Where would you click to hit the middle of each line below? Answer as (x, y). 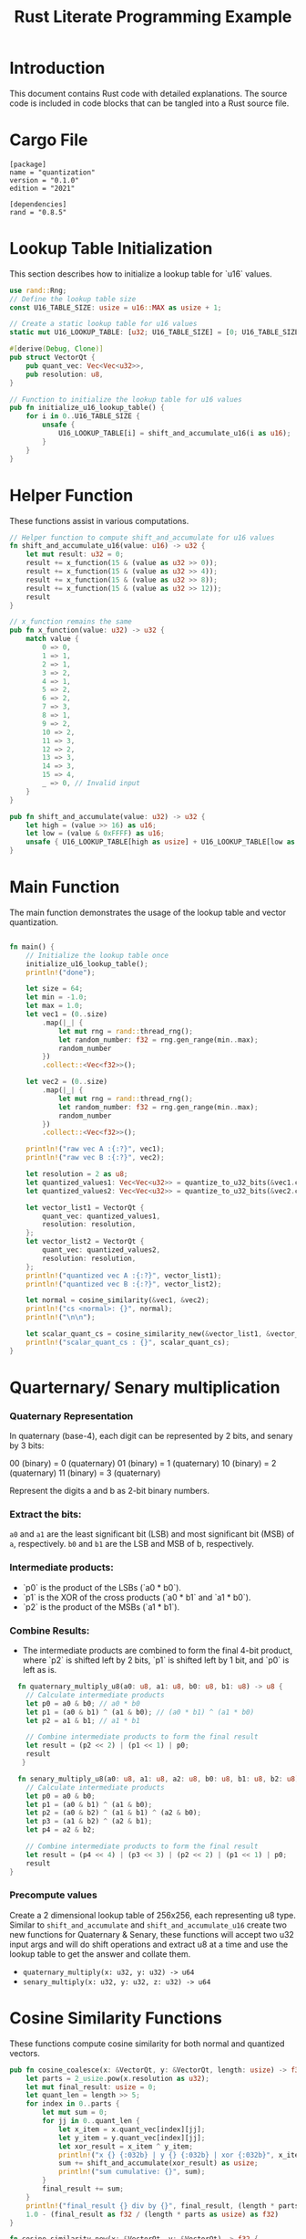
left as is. (40, 1670)
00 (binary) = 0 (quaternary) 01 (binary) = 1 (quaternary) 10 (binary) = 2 (143, 1464)
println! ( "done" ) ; (61, 972)
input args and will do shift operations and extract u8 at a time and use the (149, 1944)
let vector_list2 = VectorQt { (85, 1242)
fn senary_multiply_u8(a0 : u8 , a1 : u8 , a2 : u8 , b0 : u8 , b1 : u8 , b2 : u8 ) (158, 1779)
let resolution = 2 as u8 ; (77, 1174)
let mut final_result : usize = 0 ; (91, 2087)
